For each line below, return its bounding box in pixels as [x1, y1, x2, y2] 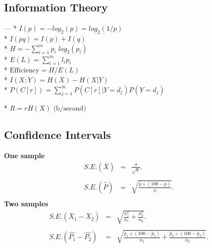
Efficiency [9, 67, 40, 74]
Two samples [4, 198, 49, 208]
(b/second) [53, 105, 86, 113]
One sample [4, 150, 45, 161]
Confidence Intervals [4, 127, 111, 142]
